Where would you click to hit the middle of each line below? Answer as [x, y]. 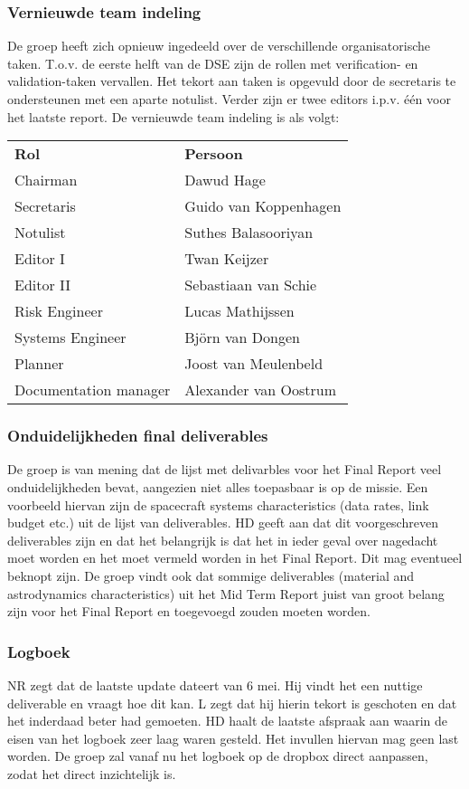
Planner [39, 364]
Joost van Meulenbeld [254, 364]
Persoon [214, 154]
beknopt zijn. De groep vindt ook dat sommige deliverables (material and [211, 575]
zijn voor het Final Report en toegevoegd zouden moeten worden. [189, 611]
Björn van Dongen [242, 337]
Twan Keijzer [227, 259]
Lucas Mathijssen [239, 311]
